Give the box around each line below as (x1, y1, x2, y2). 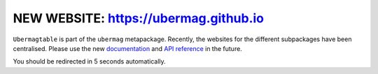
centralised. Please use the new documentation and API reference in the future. (13, 44, 243, 52)
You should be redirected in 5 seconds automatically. (13, 57, 166, 66)
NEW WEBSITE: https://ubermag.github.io (13, 10, 265, 26)
